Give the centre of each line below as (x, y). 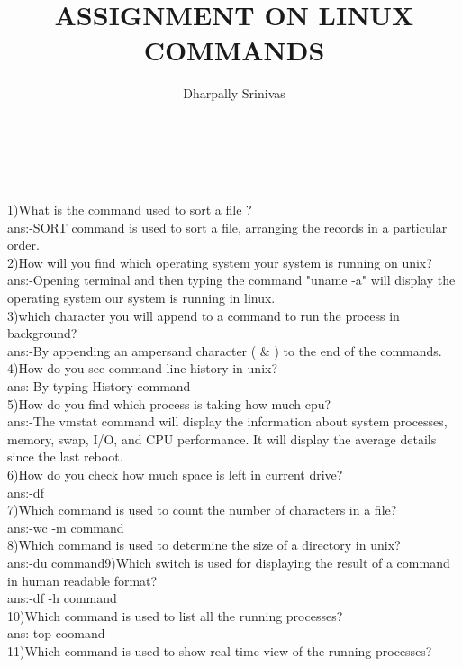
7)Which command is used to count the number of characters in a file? (202, 510)
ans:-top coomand (56, 633)
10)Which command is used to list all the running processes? (175, 615)
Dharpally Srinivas (234, 93)
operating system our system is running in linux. (141, 298)
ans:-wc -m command (66, 527)
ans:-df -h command (62, 598)
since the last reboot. (65, 457)
